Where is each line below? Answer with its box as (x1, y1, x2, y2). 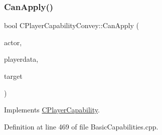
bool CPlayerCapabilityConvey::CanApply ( (4, 20, 139, 31)
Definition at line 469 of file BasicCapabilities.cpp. (4, 121, 158, 131)
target (4, 71, 23, 81)
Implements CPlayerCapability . (4, 104, 100, 115)
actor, (4, 37, 22, 47)
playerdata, (4, 54, 39, 64)
